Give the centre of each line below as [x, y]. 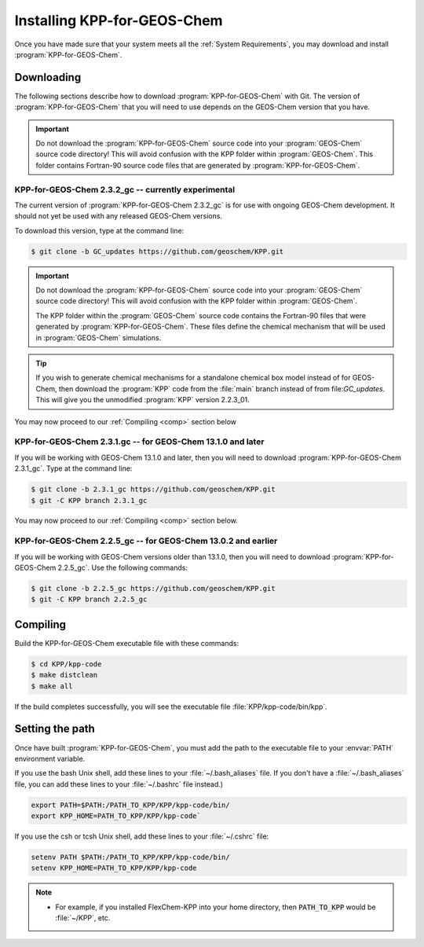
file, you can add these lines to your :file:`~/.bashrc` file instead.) [119, 784]
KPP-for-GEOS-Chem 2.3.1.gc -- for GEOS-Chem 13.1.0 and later [139, 442]
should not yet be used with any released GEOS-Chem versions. [119, 216]
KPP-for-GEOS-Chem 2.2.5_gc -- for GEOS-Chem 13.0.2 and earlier [146, 541]
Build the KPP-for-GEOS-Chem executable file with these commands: [127, 643]
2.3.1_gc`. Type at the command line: [73, 468]
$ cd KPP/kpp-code [66, 664]
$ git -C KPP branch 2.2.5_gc [89, 600]
